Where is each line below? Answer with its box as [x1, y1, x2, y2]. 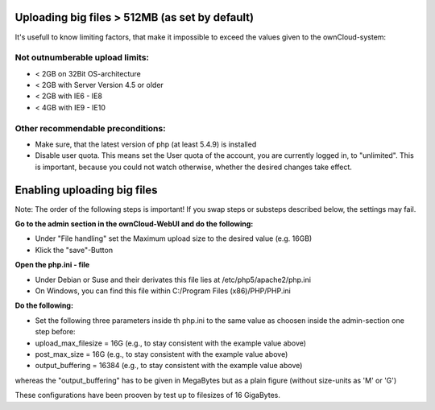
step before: [35, 327, 76, 337]
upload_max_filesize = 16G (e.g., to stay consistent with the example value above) [35, 338, 306, 348]
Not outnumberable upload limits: [14, 52, 149, 64]
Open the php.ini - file [14, 260, 90, 270]
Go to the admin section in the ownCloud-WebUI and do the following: [14, 219, 254, 229]
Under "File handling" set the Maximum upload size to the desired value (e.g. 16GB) [35, 234, 313, 243]
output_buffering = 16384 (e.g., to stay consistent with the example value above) [35, 361, 303, 371]
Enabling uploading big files [14, 183, 158, 197]
